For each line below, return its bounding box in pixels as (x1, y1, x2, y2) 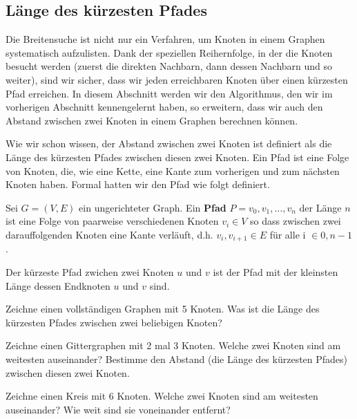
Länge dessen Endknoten (6, 278, 110, 292)
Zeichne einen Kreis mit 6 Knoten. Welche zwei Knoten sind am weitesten (6, 389, 318, 403)
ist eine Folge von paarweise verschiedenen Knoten (6, 214, 219, 228)
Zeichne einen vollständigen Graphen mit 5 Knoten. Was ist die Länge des (6, 301, 320, 316)
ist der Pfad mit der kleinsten (213, 264, 338, 279)
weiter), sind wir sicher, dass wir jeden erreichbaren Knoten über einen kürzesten (6, 72, 348, 86)
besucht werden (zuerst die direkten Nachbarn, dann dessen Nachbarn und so (6, 59, 333, 73)
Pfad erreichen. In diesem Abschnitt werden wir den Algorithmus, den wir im (6, 86, 333, 100)
